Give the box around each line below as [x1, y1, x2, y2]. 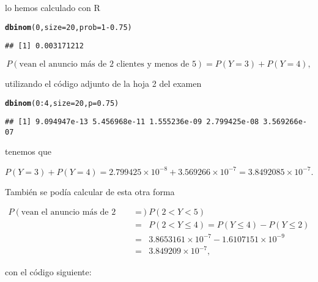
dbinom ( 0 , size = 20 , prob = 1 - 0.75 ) [5, 23, 132, 32]
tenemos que [5, 145, 51, 158]
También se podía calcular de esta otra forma [5, 185, 175, 198]
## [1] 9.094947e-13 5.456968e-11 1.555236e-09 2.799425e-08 [5, 117, 259, 127]
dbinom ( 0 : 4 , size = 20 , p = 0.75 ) [5, 98, 119, 108]
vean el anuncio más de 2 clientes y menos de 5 [19, 59, 196, 69]
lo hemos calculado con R [5, 1, 100, 13]
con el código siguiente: [5, 265, 92, 278]
